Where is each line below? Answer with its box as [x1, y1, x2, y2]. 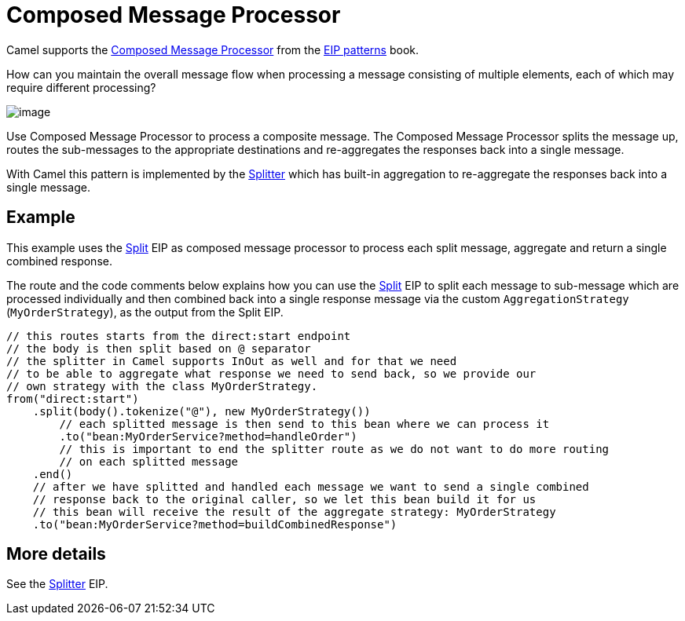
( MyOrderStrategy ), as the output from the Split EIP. [6, 305, 284, 319]
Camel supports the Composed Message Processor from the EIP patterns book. [6, 42, 419, 57]
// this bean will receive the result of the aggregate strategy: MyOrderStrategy [32, 505, 556, 518]
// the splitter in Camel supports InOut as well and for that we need [6, 354, 457, 367]
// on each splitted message [59, 455, 239, 468]
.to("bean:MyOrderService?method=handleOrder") [59, 429, 357, 443]
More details [6, 544, 106, 564]
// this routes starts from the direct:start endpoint [6, 329, 351, 342]
